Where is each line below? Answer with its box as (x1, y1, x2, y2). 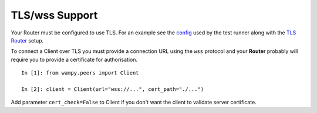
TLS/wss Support (11, 9, 98, 22)
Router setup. (11, 37, 44, 44)
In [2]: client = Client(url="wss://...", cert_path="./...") (21, 86, 204, 93)
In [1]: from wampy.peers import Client (21, 70, 139, 76)
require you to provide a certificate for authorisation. (11, 56, 138, 63)
